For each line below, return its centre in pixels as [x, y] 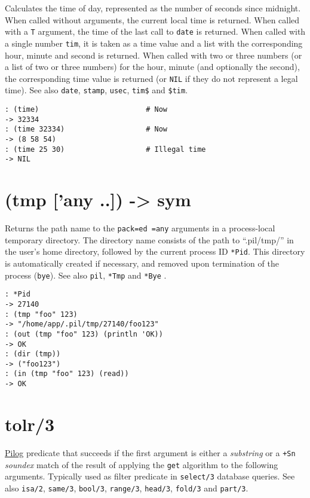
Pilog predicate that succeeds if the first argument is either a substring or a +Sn [150, 452]
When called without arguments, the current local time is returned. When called [152, 19]
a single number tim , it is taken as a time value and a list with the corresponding [154, 43]
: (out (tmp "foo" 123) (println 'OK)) [84, 334]
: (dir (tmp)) [33, 354]
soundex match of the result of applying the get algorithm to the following [142, 464]
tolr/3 [30, 424]
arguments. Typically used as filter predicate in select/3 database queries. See [150, 476]
